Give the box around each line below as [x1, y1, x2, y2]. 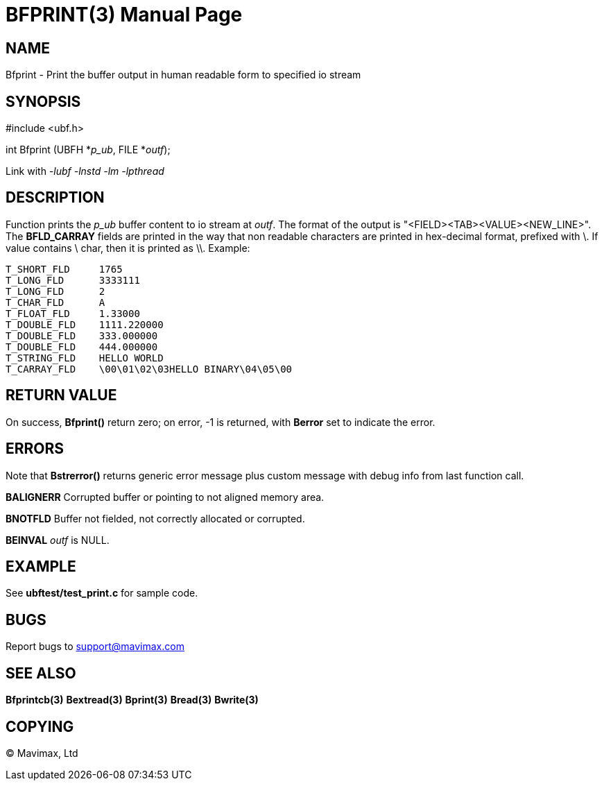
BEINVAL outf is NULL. [6, 533, 110, 546]
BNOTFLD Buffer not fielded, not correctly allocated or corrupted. [6, 512, 305, 524]
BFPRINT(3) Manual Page [6, 3, 243, 26]
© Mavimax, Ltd [6, 746, 78, 759]
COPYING [6, 717, 74, 735]
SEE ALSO [6, 664, 76, 682]
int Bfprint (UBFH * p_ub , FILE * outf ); [6, 144, 171, 156]
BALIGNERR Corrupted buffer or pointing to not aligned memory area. [6, 490, 325, 503]
